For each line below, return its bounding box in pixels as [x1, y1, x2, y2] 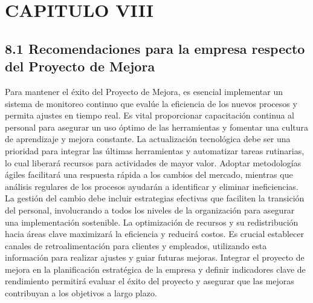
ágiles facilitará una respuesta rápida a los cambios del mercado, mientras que [5, 168, 293, 181]
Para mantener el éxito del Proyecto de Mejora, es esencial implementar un [5, 85, 283, 97]
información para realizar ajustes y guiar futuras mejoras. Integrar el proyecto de [5, 251, 305, 264]
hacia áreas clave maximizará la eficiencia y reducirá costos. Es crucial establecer [5, 227, 305, 240]
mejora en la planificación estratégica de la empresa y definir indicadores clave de [5, 262, 306, 275]
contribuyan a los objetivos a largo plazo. [5, 287, 157, 299]
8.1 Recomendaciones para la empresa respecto [5, 39, 305, 57]
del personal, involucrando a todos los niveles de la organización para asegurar [5, 203, 295, 216]
